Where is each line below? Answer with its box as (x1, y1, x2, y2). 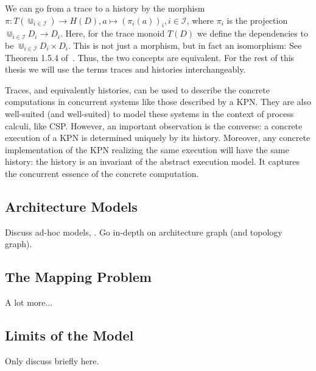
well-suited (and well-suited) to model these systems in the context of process (5, 107, 294, 120)
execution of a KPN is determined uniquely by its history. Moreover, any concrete (5, 131, 311, 144)
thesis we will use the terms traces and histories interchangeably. (5, 63, 246, 76)
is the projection (226, 13, 288, 26)
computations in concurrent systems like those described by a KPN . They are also (5, 95, 311, 108)
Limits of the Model (5, 326, 134, 345)
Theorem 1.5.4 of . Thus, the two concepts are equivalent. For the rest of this (5, 51, 295, 63)
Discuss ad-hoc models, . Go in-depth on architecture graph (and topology (5, 225, 283, 238)
